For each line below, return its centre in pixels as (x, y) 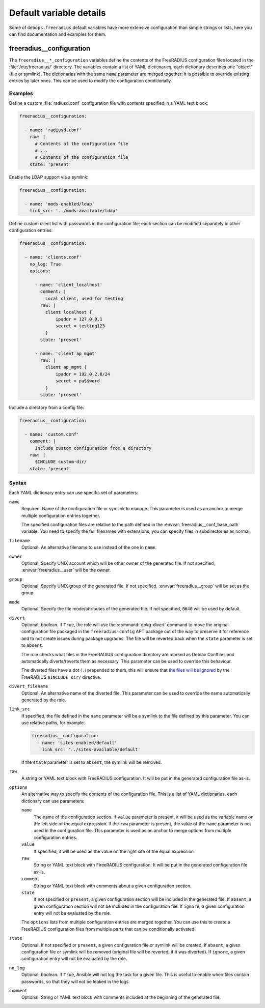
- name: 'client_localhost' (69, 285)
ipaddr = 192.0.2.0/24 (83, 374)
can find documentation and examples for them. (58, 34)
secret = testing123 (80, 326)
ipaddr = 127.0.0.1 (79, 319)
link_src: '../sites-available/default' (91, 749)
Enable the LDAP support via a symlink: (49, 177)
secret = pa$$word (78, 381)
